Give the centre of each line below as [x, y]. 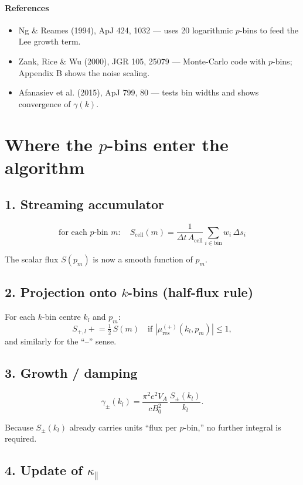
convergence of [45, 103]
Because [19, 427]
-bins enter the [168, 144]
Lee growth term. [50, 41]
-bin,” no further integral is [232, 427]
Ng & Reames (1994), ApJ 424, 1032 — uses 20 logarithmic [126, 30]
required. [21, 438]
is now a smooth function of [143, 259]
